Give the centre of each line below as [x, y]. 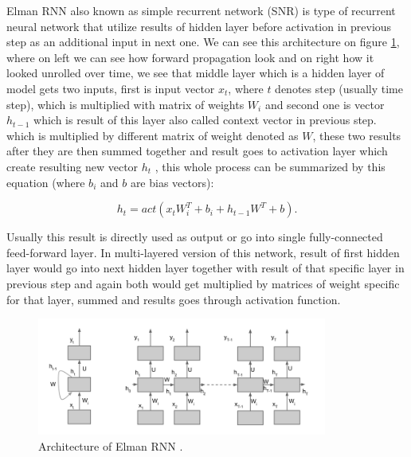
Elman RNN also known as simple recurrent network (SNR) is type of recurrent [201, 10]
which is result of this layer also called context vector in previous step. [205, 120]
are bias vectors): [172, 182]
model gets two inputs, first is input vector [111, 88]
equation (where [46, 182]
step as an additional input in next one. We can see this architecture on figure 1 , [203, 42]
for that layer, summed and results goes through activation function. [174, 299]
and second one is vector [325, 104]
